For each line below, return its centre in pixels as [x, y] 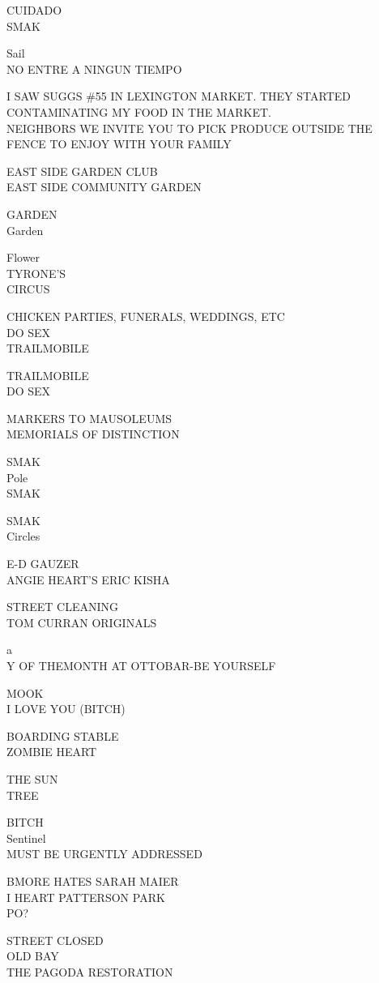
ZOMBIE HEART [52, 752]
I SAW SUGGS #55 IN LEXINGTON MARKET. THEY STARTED [179, 96]
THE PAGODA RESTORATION [90, 971]
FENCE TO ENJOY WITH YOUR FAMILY [119, 144]
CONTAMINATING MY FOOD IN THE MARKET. [139, 111]
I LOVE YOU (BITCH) [66, 709]
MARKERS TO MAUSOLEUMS [89, 418]
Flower [23, 257]
